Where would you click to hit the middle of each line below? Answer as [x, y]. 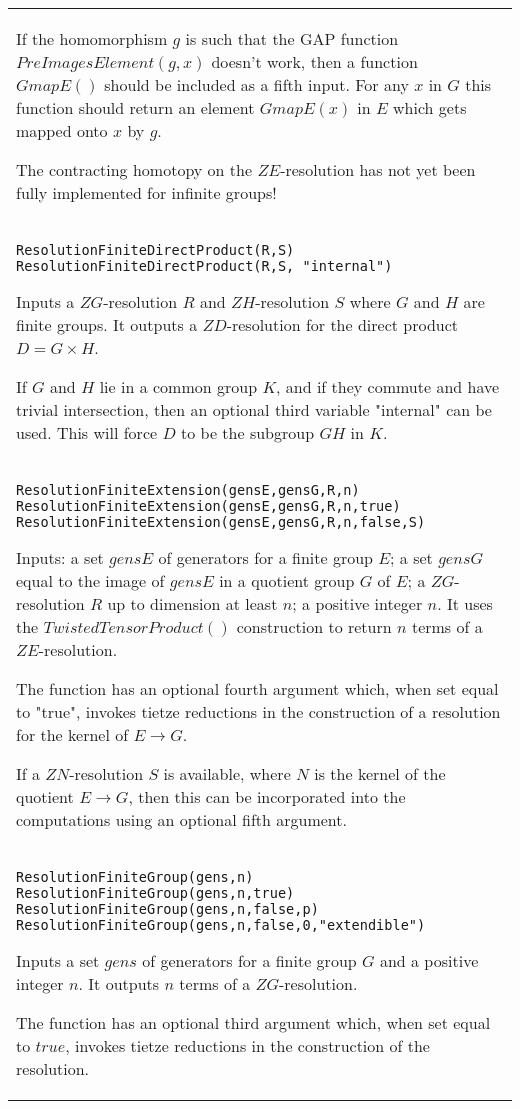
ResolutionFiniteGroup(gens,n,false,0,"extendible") [221, 925]
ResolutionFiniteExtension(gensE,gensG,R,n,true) [208, 506]
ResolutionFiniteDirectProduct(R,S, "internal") [204, 266]
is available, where [227, 773]
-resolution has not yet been [378, 169]
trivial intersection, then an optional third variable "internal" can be [254, 409]
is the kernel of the [380, 773]
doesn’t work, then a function [314, 61]
